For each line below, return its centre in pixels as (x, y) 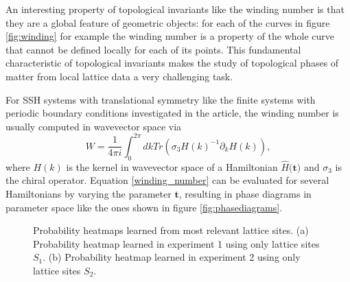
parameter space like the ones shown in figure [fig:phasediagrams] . (144, 207)
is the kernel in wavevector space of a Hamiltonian (172, 166)
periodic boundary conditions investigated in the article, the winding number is (172, 113)
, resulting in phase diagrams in (245, 194)
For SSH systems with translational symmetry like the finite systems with (161, 99)
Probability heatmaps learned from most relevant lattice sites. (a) (171, 230)
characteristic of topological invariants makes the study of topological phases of (172, 63)
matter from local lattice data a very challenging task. (119, 76)
